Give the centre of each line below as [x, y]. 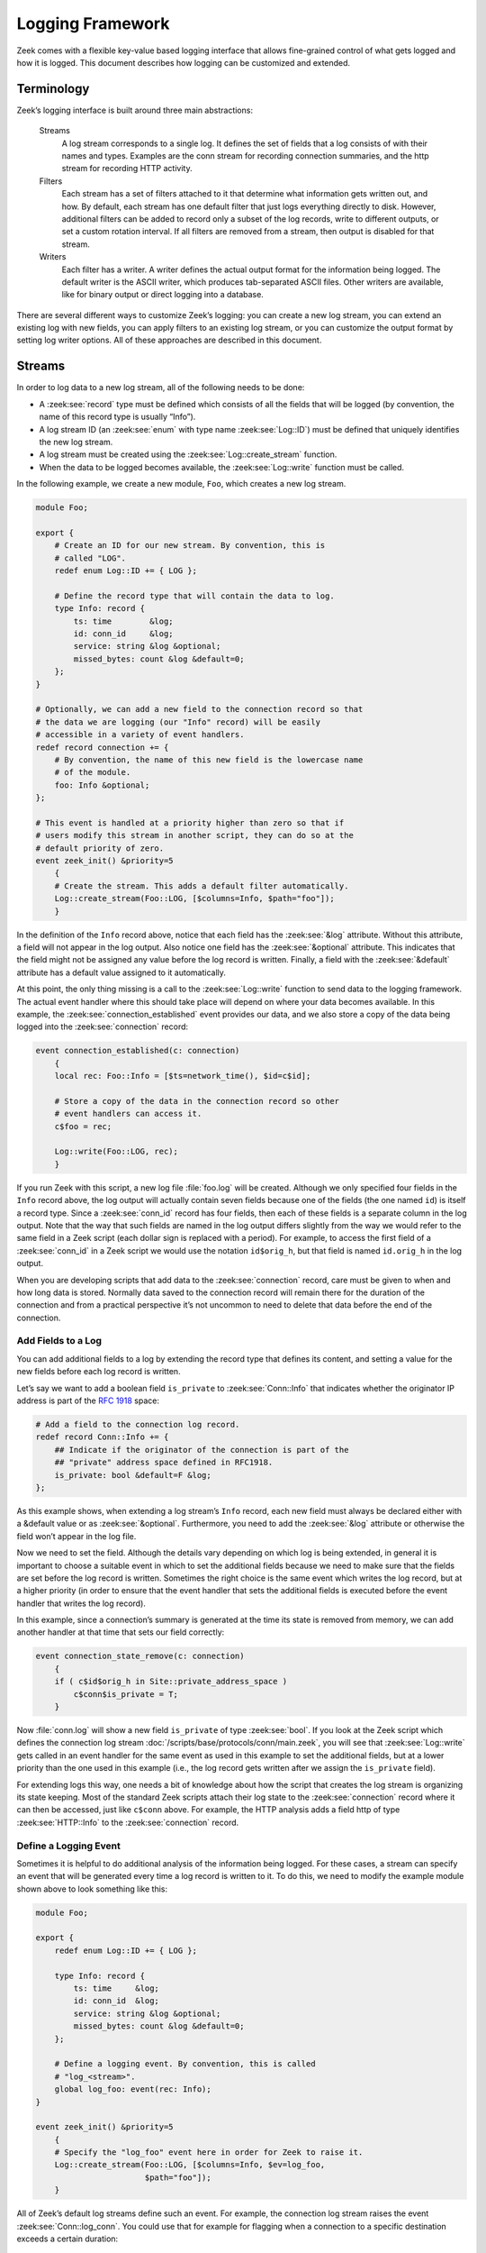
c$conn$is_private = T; [126, 1694]
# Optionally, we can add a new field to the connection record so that [199, 709]
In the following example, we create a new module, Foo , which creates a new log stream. [181, 484]
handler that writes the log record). [81, 1603]
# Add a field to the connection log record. [138, 1425]
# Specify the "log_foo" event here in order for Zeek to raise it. [209, 2153]
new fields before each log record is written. [99, 1372]
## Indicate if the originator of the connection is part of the [202, 1450]
